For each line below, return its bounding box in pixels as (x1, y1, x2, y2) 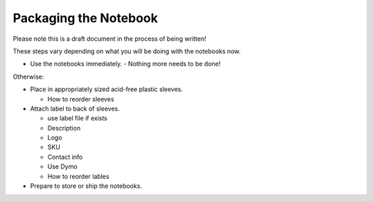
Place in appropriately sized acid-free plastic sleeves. (30, 85, 184, 93)
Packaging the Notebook (12, 10, 159, 26)
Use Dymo (47, 162, 78, 171)
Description (47, 124, 81, 132)
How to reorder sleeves (47, 95, 114, 103)
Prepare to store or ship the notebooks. (30, 182, 142, 190)
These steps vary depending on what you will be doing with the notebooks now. (12, 47, 241, 55)
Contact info (47, 153, 83, 161)
